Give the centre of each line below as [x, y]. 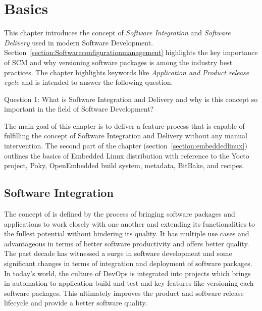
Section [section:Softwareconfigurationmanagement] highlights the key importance [131, 52]
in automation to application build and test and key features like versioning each [129, 283]
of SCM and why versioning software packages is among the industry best [118, 62]
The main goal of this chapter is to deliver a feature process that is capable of [124, 125]
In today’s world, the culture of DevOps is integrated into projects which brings [127, 273]
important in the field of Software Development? [79, 109]
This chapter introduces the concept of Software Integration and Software [117, 33]
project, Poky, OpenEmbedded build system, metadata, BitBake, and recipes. [124, 165]
